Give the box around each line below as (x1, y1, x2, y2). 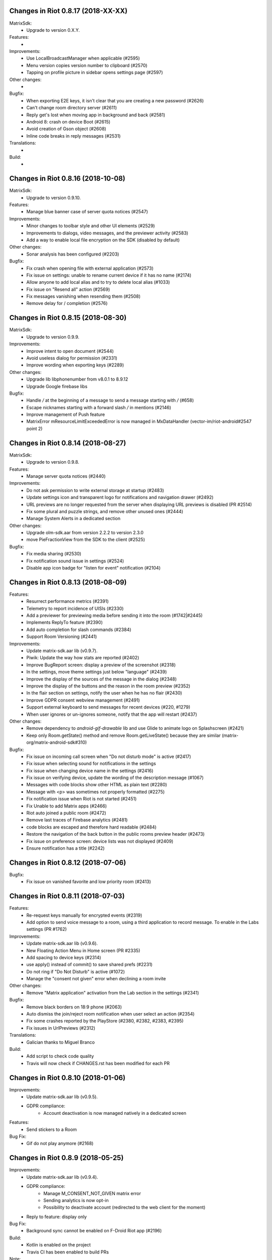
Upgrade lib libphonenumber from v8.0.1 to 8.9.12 (26, 376, 128, 383)
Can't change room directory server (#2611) (26, 105, 117, 111)
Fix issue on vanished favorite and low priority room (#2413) (26, 878, 151, 885)
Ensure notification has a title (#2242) (26, 845, 105, 851)
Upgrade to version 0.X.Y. (26, 27, 80, 33)
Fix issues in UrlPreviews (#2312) (26, 1025, 96, 1031)
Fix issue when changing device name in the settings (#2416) (26, 768, 154, 774)
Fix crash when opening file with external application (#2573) (26, 265, 154, 271)
